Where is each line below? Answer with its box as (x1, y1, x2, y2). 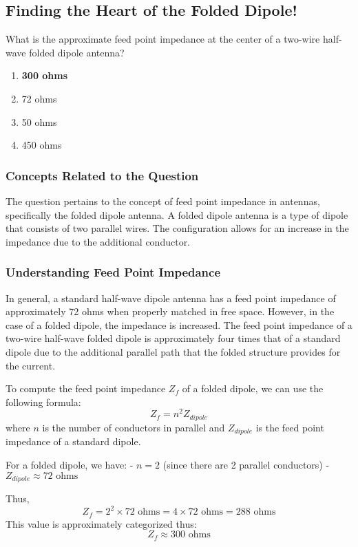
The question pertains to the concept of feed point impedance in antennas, (6, 193, 320, 208)
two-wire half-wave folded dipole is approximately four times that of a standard (6, 331, 341, 345)
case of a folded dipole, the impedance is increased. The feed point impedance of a (6, 317, 352, 332)
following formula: (6, 394, 81, 409)
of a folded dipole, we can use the (182, 381, 324, 396)
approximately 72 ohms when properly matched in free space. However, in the (6, 304, 335, 319)
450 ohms (21, 138, 62, 152)
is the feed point (255, 420, 324, 434)
